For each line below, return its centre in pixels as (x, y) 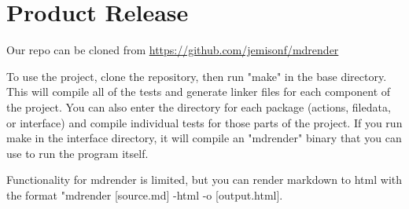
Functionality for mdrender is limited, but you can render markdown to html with (204, 180)
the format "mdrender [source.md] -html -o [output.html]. (145, 194)
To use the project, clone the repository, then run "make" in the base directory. (197, 76)
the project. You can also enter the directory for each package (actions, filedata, (199, 106)
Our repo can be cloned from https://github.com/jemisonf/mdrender (173, 50)
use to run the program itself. (77, 153)
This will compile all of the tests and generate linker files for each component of (199, 92)
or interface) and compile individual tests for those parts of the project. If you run (204, 122)
